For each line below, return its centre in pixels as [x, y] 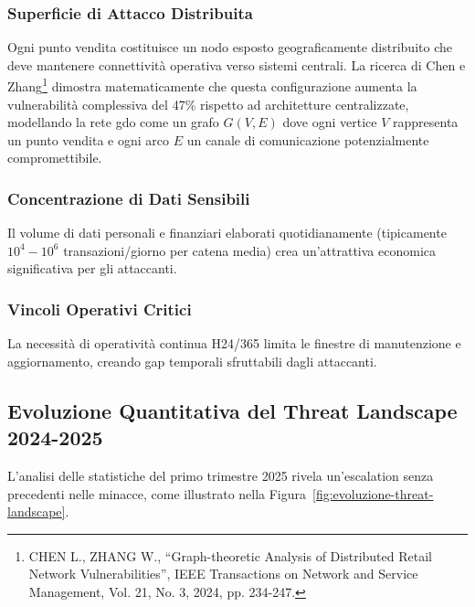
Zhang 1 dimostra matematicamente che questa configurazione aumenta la [212, 85]
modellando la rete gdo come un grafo [113, 122]
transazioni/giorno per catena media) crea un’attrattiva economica [249, 250]
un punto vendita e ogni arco [89, 139]
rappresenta [426, 122]
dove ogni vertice [330, 122]
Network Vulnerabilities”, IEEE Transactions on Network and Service [223, 574]
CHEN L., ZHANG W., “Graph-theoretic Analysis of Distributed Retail [230, 555]
